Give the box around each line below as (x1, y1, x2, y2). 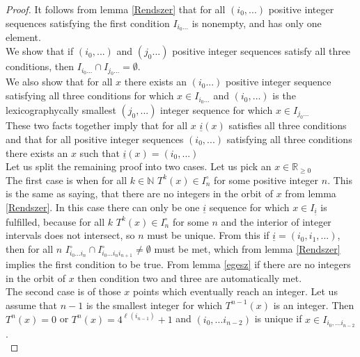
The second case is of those (6, 284, 121, 299)
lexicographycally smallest (6, 102, 116, 117)
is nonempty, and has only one (191, 15, 322, 30)
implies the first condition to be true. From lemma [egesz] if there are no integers (6, 256, 351, 271)
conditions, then (6, 59, 75, 74)
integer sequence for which (160, 102, 273, 117)
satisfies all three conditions (228, 118, 347, 133)
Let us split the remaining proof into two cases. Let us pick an (6, 159, 272, 174)
